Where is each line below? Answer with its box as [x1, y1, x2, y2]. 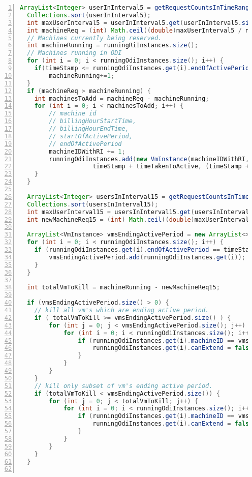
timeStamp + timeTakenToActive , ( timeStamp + [92, 163, 249, 170]
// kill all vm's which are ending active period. [34, 307, 209, 314]
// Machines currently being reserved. [27, 34, 162, 42]
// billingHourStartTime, [49, 117, 137, 125]
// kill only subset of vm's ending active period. [34, 382, 213, 390]
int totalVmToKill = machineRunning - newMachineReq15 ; [27, 284, 220, 291]
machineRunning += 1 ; [49, 72, 115, 79]
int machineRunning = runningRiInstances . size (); [27, 42, 198, 49]
